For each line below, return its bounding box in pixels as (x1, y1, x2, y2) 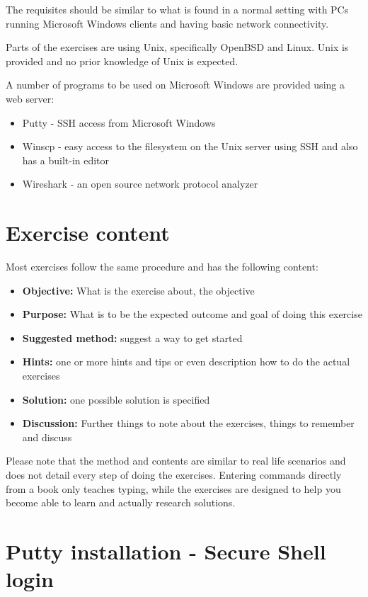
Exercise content (6, 218, 170, 247)
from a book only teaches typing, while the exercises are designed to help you (6, 481, 341, 496)
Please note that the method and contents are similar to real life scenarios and (6, 453, 346, 468)
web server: (6, 91, 54, 106)
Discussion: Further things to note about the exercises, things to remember (22, 416, 355, 431)
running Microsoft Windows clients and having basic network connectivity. (6, 16, 329, 30)
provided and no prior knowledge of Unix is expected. (6, 53, 238, 68)
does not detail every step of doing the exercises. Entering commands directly (6, 467, 342, 482)
